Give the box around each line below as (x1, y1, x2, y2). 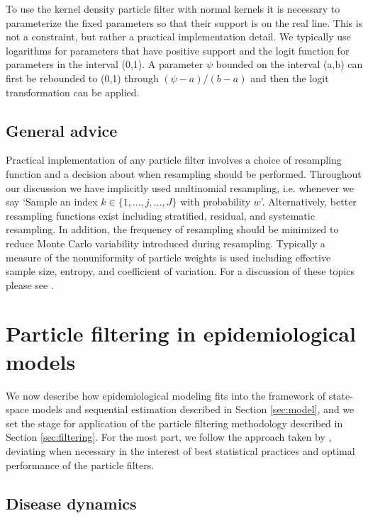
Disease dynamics (6, 492, 137, 514)
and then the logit (250, 70, 329, 85)
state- (328, 388, 353, 402)
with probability (180, 194, 251, 209)
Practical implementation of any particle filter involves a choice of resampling (6, 152, 342, 167)
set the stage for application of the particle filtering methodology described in (6, 415, 343, 430)
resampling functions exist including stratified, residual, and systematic (6, 208, 315, 223)
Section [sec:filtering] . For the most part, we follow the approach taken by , (6, 429, 332, 444)
